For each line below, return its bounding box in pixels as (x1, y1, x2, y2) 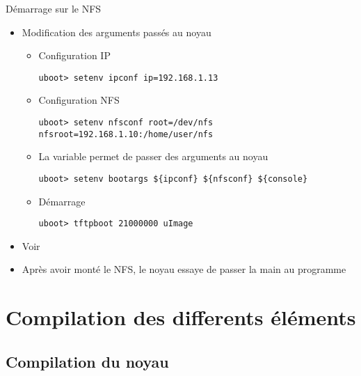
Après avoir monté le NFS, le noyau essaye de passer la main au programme (22, 262, 346, 276)
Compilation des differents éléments (6, 303, 356, 331)
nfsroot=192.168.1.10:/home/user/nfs (38, 129, 214, 139)
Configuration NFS (38, 93, 120, 107)
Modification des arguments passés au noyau (22, 24, 211, 39)
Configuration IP (38, 48, 111, 63)
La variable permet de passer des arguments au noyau (38, 149, 268, 164)
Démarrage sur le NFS (6, 1, 102, 15)
